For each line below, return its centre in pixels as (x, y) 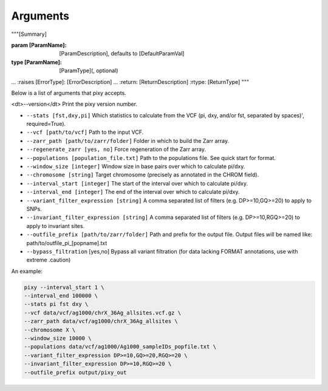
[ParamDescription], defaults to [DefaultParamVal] (122, 54)
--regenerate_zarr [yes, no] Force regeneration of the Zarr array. (116, 150)
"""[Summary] (29, 34)
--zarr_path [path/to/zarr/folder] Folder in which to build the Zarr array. (128, 140)
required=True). (46, 124)
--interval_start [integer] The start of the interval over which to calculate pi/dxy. (137, 183)
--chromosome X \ (50, 330)
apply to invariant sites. (56, 226)
